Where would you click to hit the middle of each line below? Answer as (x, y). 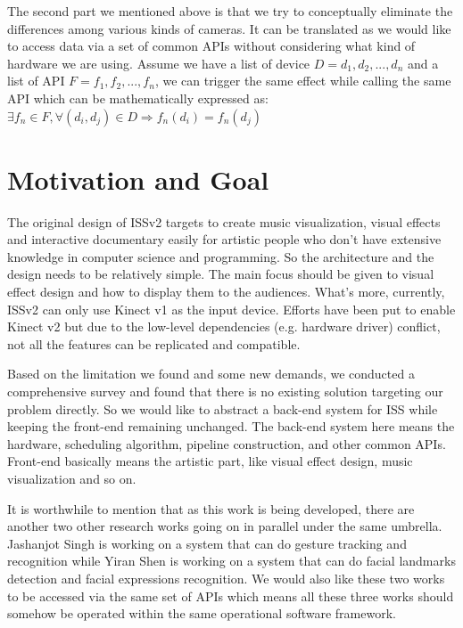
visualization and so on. (72, 478)
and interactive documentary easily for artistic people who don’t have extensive (224, 239)
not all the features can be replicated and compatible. (154, 343)
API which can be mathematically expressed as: (138, 98)
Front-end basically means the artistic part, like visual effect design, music (210, 461)
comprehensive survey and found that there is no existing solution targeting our (225, 391)
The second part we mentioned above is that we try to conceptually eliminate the (230, 11)
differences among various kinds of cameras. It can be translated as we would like (229, 28)
